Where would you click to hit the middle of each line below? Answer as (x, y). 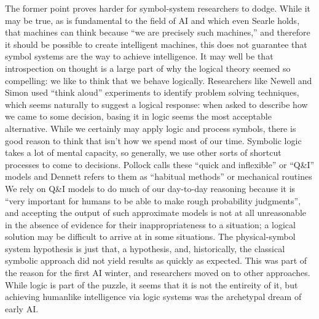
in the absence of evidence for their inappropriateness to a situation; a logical (150, 224)
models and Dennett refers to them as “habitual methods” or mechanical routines (159, 176)
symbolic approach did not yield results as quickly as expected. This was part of (156, 260)
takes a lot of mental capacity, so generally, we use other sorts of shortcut (143, 152)
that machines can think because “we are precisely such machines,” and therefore (158, 32)
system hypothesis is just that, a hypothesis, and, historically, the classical (145, 248)
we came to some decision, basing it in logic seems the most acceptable (138, 116)
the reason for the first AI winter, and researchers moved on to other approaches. (158, 273)
